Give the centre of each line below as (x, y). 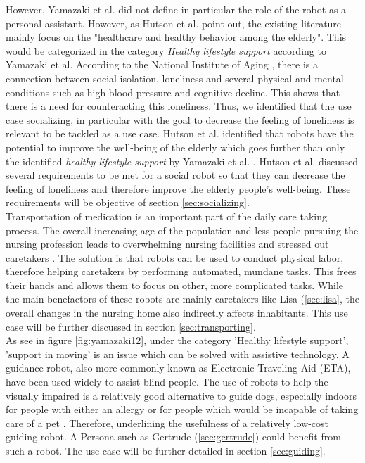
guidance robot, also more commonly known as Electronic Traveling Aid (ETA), (178, 368)
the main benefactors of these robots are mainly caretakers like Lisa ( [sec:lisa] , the (182, 299)
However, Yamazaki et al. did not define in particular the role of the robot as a (176, 9)
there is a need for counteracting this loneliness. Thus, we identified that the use (179, 106)
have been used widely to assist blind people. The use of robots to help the (167, 382)
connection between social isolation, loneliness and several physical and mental (175, 78)
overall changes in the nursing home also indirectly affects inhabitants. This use (177, 313)
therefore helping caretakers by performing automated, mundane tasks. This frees (181, 271)
